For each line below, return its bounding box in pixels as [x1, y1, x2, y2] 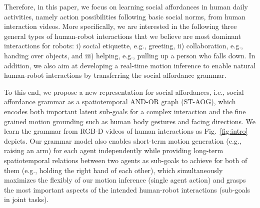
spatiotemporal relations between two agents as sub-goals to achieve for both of [4, 155, 247, 165]
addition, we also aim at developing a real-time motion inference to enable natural [4, 60, 256, 70]
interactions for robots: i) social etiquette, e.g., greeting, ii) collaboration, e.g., [4, 40, 243, 51]
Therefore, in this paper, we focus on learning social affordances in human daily [4, 1, 248, 11]
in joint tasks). [4, 194, 49, 205]
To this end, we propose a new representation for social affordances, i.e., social [4, 86, 244, 97]
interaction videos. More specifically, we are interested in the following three [4, 21, 237, 31]
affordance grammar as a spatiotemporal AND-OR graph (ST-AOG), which [4, 96, 236, 107]
